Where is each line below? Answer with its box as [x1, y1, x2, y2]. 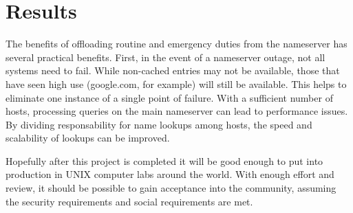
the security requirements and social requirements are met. [6, 194, 253, 208]
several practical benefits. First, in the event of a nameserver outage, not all [6, 49, 325, 64]
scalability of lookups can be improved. [6, 131, 170, 145]
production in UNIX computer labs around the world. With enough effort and [6, 167, 334, 181]
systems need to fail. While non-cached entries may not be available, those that [6, 63, 340, 78]
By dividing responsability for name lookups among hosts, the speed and [6, 117, 312, 131]
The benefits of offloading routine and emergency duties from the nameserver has [6, 36, 347, 51]
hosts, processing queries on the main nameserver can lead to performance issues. [6, 104, 348, 118]
